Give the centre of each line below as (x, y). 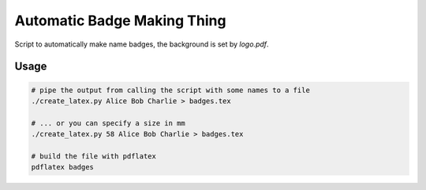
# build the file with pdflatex (94, 156)
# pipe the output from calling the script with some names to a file (171, 90)
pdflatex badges (63, 167)
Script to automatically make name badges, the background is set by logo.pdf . (142, 44)
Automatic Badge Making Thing (120, 20)
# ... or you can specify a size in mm (108, 123)
